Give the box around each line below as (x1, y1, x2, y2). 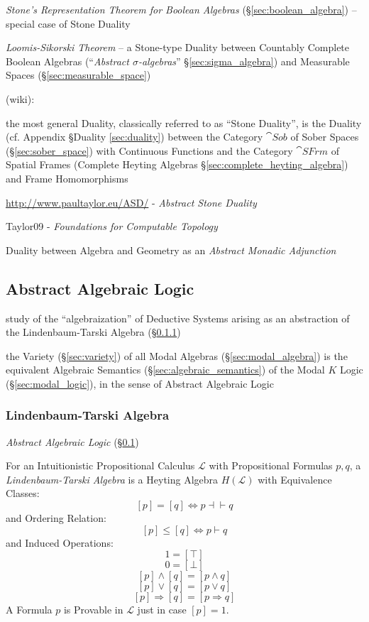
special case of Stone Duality (6, 16, 131, 31)
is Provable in (63, 602, 123, 617)
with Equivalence (258, 471, 332, 486)
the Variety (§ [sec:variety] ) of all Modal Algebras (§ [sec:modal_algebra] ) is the (6, 348, 348, 363)
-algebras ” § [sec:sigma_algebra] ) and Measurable (138, 53, 350, 68)
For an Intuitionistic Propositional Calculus (6, 458, 195, 473)
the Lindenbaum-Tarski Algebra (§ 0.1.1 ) (6, 324, 181, 339)
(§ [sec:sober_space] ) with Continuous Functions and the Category (6, 143, 293, 158)
